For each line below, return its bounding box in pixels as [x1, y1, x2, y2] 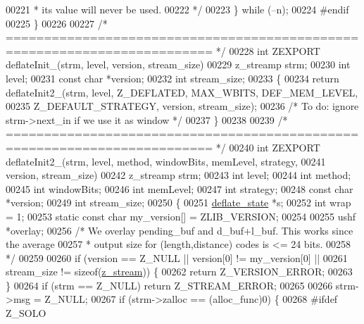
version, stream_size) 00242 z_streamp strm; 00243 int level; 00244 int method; [6, 168, 351, 182]
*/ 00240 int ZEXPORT [215, 139, 320, 154]
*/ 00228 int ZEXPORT [215, 43, 320, 58]
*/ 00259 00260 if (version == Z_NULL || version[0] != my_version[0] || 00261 [6, 250, 348, 265]
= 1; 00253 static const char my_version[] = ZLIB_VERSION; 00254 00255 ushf [6, 208, 356, 223]
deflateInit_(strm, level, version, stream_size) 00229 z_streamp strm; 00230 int [6, 57, 351, 72]
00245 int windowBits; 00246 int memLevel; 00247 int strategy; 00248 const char [6, 181, 353, 196]
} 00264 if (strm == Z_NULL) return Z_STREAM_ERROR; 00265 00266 [6, 278, 333, 292]
